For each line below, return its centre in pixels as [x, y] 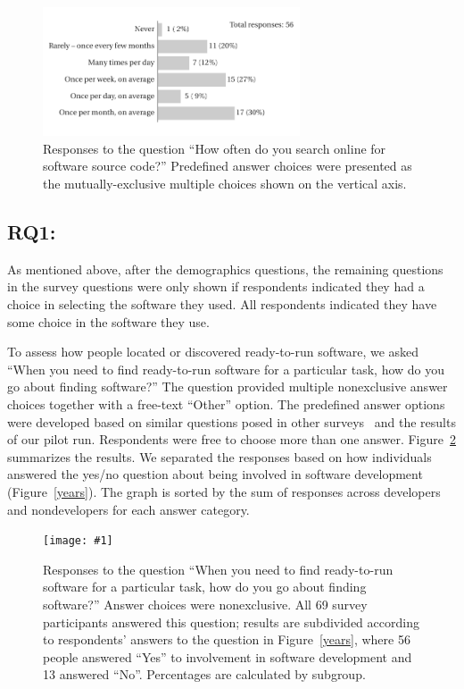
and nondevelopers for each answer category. [128, 509]
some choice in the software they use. [108, 321]
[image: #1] [78, 541]
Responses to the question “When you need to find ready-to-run [218, 569]
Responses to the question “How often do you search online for [215, 148]
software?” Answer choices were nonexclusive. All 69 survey [205, 604]
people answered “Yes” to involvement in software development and [228, 656]
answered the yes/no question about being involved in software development [215, 474]
